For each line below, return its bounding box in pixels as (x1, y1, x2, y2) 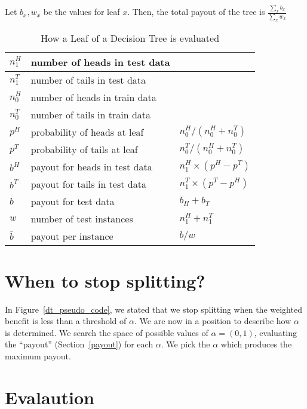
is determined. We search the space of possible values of (5, 326, 208, 338)
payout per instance (30, 228, 113, 243)
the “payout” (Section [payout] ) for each (5, 338, 153, 350)
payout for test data (30, 194, 115, 208)
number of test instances (30, 211, 133, 225)
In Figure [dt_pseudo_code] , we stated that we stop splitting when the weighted (5, 303, 302, 315)
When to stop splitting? (5, 268, 205, 292)
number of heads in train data (30, 90, 156, 104)
